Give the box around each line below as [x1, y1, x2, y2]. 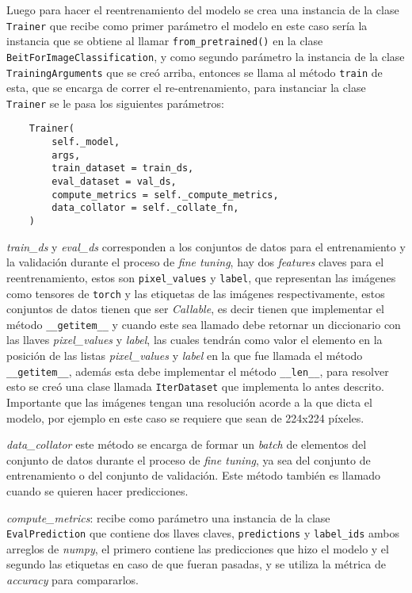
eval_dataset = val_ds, [51, 176, 177, 188]
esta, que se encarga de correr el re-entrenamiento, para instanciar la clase [6, 79, 366, 96]
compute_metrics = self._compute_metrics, [51, 189, 279, 201]
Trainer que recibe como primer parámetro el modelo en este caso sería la [6, 17, 368, 33]
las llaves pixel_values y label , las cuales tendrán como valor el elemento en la [6, 331, 383, 348]
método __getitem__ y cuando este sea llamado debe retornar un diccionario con [6, 316, 401, 332]
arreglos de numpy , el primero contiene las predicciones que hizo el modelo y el [6, 540, 389, 557]
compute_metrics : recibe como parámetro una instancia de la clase [6, 509, 330, 526]
